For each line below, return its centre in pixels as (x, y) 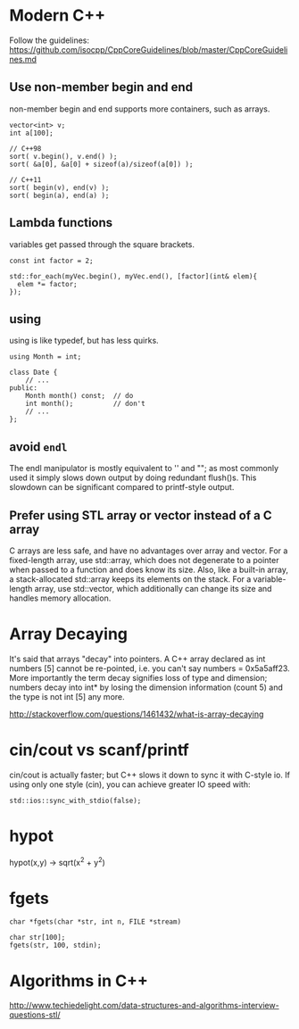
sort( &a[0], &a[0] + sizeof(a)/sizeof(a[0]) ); (101, 164)
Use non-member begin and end (101, 87)
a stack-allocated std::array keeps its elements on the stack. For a (130, 579)
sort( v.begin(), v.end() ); (63, 156)
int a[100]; (31, 133)
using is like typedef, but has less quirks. (84, 341)
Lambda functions (61, 223)
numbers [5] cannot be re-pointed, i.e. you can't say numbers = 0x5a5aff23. (149, 668)
